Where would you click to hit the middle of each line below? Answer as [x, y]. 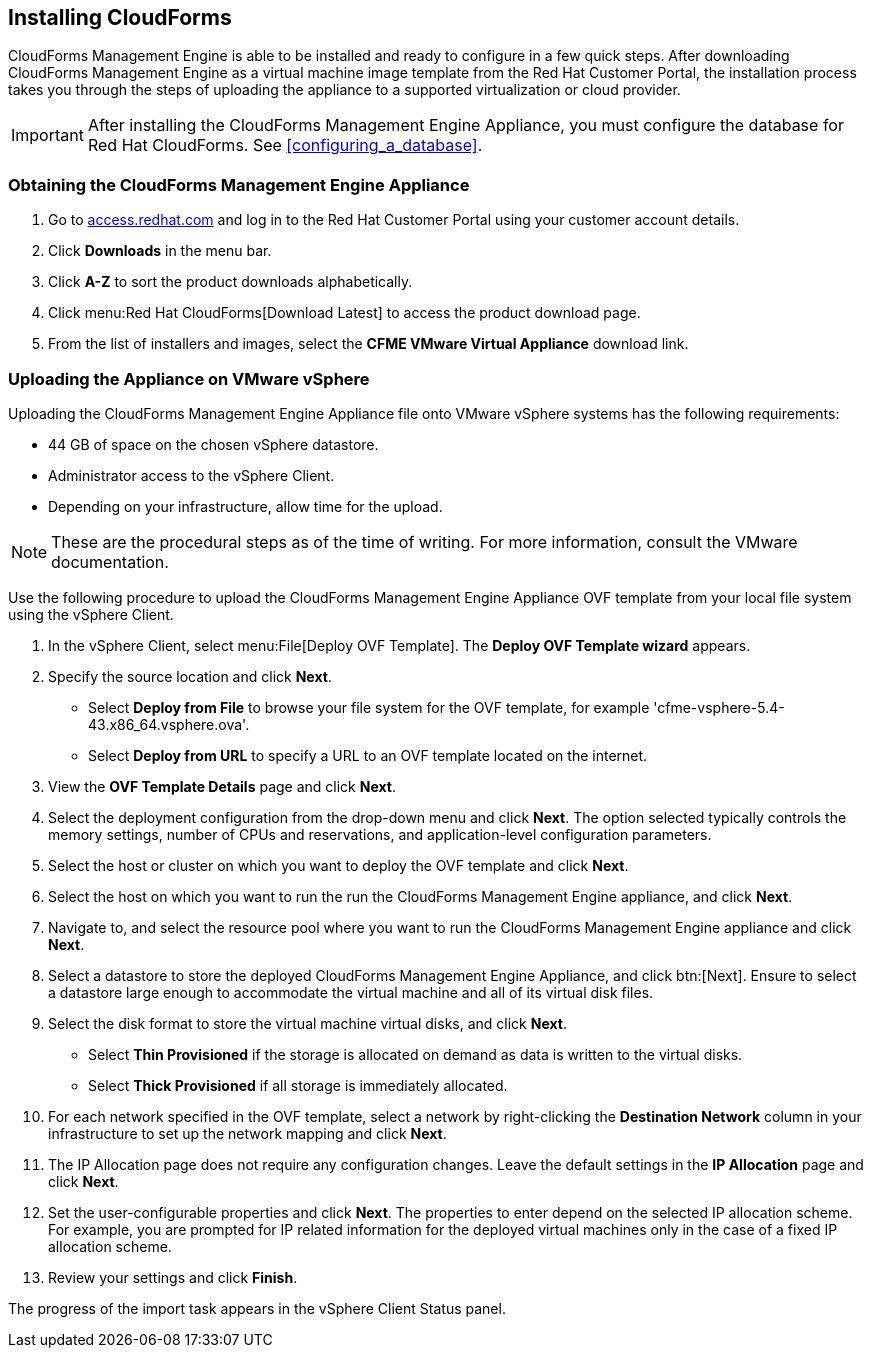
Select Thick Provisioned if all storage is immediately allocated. [298, 1085]
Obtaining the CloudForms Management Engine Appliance [239, 184]
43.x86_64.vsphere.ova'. [169, 724]
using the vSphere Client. [91, 614]
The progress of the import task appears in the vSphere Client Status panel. [257, 1308]
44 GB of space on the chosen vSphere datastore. [213, 444]
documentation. [110, 561]
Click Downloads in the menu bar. [160, 251]
